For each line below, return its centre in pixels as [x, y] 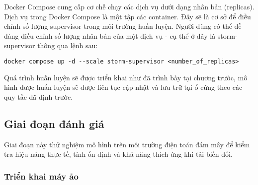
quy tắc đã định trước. [39, 96]
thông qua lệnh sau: [68, 45]
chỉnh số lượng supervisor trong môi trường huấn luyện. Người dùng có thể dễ [123, 26]
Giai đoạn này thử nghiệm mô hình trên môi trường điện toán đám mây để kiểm [127, 144]
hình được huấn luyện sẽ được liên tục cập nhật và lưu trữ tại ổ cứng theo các [123, 87]
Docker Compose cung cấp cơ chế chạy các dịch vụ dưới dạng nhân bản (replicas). [129, 6]
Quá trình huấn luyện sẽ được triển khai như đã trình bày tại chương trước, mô [126, 77]
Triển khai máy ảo [41, 176]
